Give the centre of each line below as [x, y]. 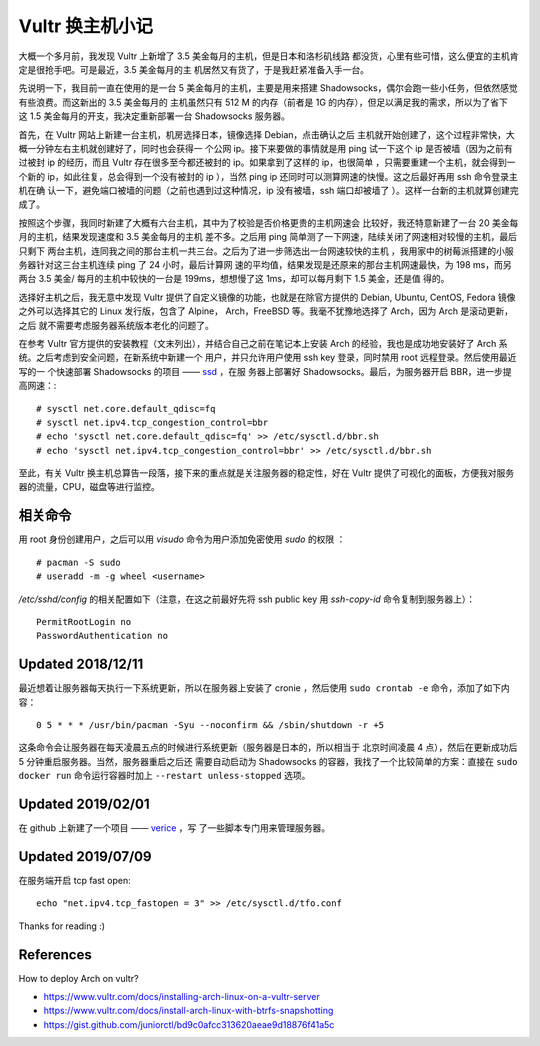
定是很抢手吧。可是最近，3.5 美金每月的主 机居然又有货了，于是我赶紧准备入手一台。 [194, 69]
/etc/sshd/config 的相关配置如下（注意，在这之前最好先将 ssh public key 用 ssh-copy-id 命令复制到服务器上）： [247, 599]
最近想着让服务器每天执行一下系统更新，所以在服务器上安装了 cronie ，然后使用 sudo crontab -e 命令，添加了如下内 [264, 688]
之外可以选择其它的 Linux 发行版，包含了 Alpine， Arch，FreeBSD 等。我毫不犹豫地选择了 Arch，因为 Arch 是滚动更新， [266, 311]
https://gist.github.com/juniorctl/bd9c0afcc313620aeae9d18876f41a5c [189, 1024]
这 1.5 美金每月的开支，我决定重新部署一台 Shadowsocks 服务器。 [154, 116]
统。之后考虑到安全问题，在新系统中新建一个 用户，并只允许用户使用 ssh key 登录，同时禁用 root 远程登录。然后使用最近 [267, 357]
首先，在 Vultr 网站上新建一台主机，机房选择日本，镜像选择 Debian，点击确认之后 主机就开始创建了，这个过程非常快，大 [266, 134]
